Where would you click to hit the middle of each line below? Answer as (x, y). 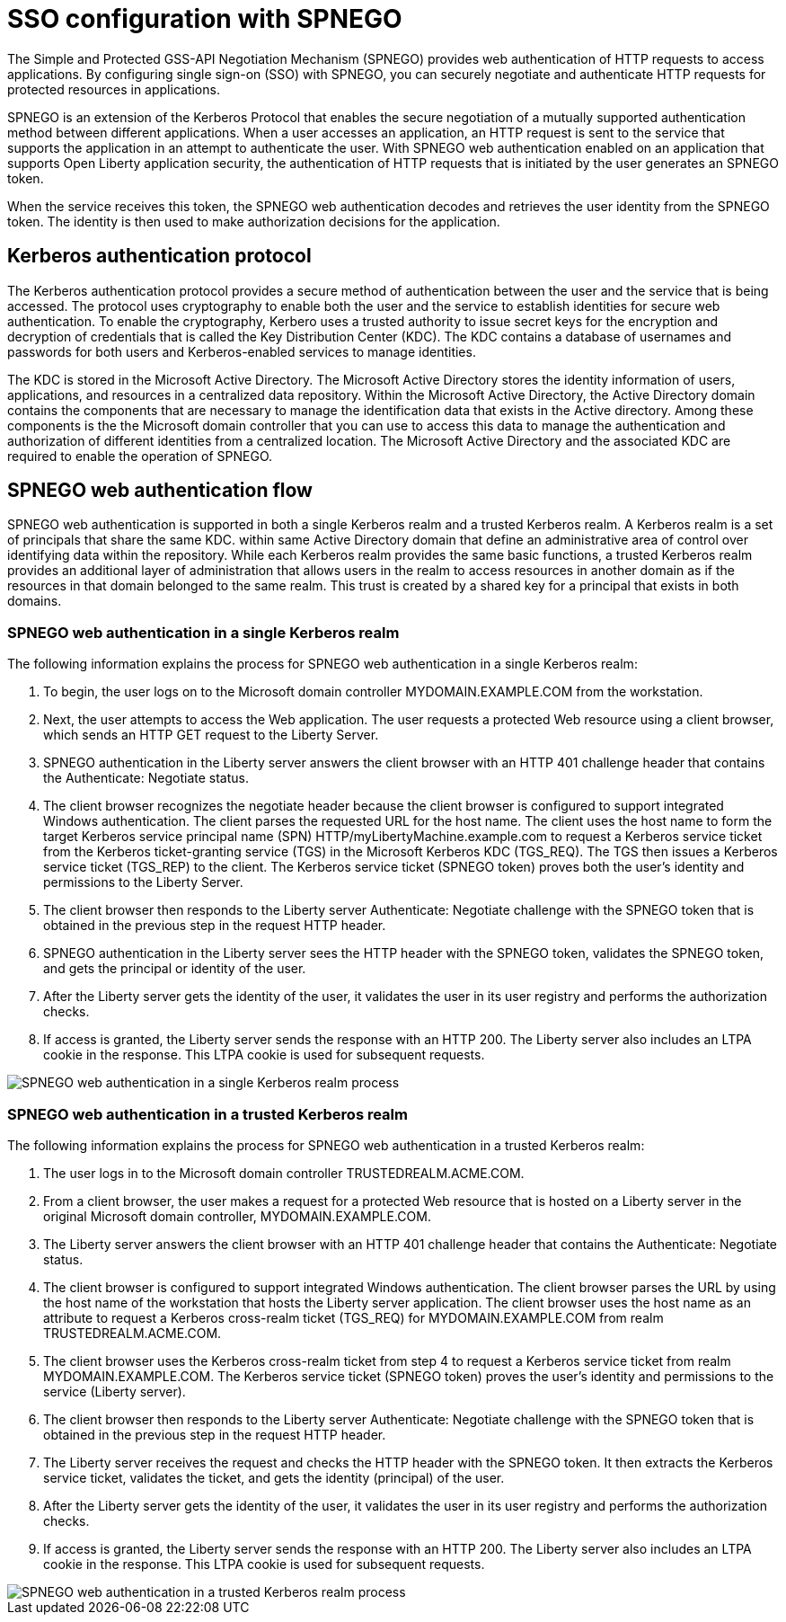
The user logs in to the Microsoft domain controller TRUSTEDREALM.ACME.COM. (284, 1173)
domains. (35, 601)
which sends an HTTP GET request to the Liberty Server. (211, 735)
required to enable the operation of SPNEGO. (140, 456)
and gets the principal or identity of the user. (175, 969)
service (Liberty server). (115, 1391)
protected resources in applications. (114, 89)
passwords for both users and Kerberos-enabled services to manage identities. (242, 351)
